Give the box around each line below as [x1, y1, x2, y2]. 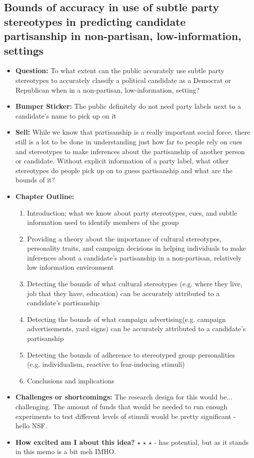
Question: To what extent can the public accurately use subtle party [15, 65, 225, 76]
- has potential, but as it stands [154, 437, 249, 447]
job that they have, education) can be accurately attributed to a [27, 288, 220, 298]
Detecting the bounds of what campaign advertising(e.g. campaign [27, 314, 226, 324]
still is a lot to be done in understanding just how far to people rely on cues [15, 136, 242, 146]
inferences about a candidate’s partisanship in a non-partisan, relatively [27, 252, 242, 262]
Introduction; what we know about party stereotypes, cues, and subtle [27, 207, 237, 218]
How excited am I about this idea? [15, 437, 135, 447]
